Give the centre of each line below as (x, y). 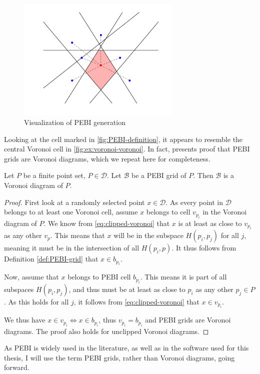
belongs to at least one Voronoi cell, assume (71, 212)
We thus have (25, 320)
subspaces (19, 289)
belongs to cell (168, 212)
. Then (203, 175)
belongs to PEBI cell (99, 277)
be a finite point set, (54, 175)
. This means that (77, 235)
